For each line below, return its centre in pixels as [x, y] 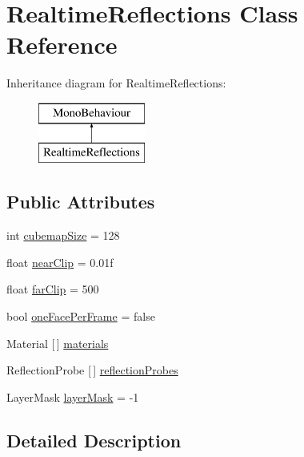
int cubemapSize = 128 [63, 235]
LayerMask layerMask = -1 [73, 396]
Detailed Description [94, 440]
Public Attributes [81, 202]
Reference [62, 44]
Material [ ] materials [58, 343]
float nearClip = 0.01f [60, 262]
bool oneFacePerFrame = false [81, 316]
